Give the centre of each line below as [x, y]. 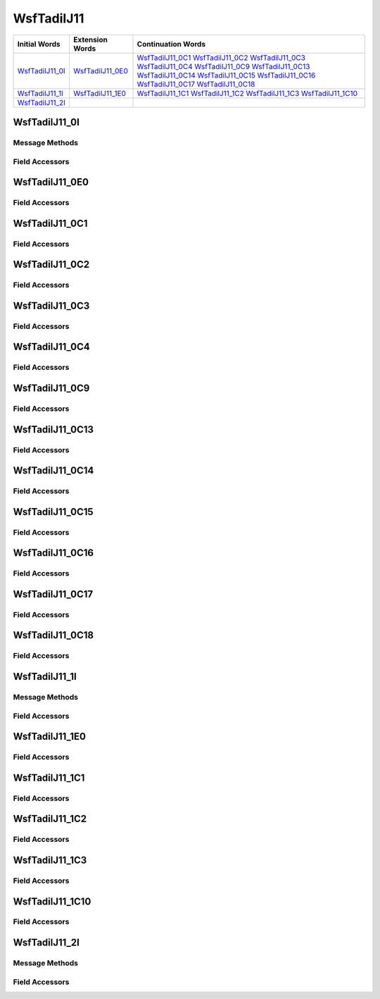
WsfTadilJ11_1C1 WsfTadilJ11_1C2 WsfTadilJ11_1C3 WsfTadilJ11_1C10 [247, 93]
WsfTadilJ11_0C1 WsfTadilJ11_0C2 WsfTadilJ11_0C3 [221, 58]
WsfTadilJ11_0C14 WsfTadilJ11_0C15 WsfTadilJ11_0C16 [226, 75]
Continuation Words [171, 44]
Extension [90, 39]
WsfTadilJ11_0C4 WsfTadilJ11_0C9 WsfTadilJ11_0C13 [223, 66]
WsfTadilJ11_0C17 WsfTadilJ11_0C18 [196, 84]
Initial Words [39, 44]
